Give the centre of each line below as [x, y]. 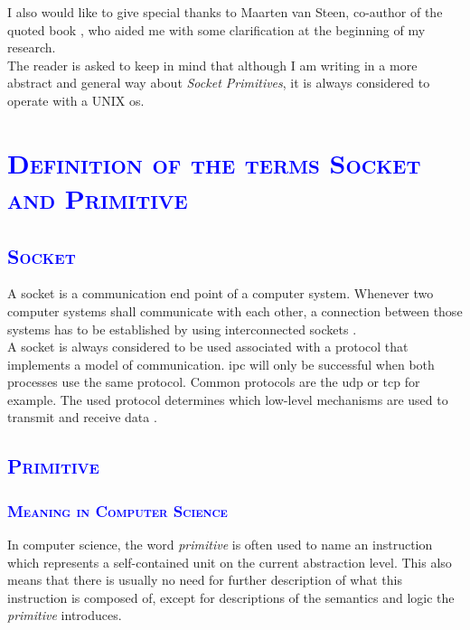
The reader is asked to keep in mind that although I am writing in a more [212, 65]
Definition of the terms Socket [214, 162]
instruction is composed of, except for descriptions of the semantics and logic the [231, 597]
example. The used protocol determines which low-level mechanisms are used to [228, 399]
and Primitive [98, 197]
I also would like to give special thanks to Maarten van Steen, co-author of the [225, 12]
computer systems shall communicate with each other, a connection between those [235, 310]
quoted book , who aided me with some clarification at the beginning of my [216, 29]
